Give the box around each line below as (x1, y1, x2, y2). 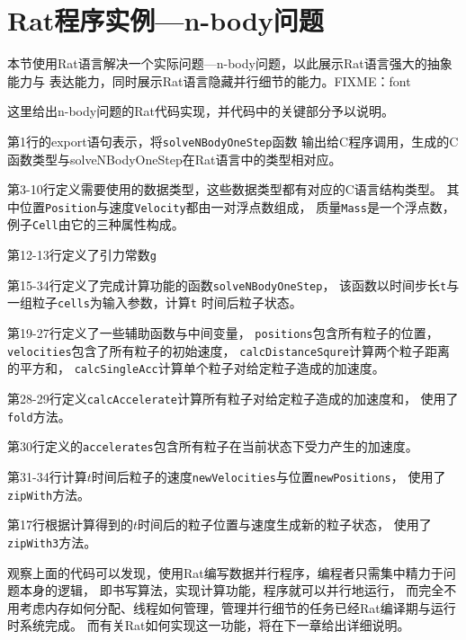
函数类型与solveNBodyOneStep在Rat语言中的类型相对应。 (7, 149, 342, 168)
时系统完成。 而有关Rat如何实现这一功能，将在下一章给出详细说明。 (7, 616, 410, 635)
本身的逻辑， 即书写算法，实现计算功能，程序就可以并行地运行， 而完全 (19, 581, 444, 600)
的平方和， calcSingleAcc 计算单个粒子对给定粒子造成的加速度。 (7, 359, 385, 378)
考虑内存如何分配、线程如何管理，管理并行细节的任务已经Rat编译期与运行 (19, 598, 456, 617)
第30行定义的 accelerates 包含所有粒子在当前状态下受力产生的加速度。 (7, 437, 418, 456)
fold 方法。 (7, 406, 71, 425)
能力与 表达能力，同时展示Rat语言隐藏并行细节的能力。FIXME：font (7, 71, 411, 90)
